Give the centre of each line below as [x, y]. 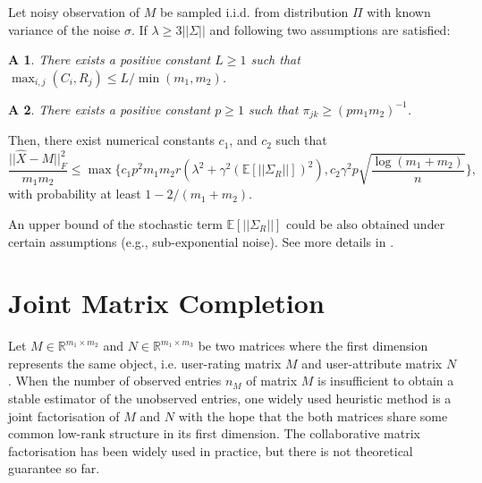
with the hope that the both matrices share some [313, 415]
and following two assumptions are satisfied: [330, 29]
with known [399, 12]
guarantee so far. [54, 468]
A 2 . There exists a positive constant [110, 109]
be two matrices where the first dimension [313, 346]
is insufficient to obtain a [386, 381]
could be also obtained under [366, 223]
